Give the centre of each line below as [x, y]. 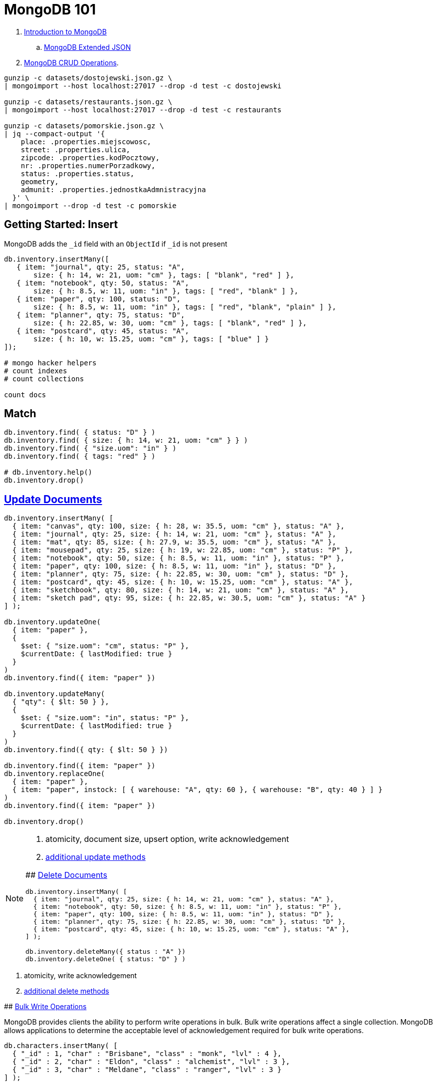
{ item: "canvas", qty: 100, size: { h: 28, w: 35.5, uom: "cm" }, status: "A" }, [178, 526]
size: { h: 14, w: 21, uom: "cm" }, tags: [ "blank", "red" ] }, [164, 275]
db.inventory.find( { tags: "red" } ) [80, 456]
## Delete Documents [66, 875]
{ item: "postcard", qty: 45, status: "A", [103, 331]
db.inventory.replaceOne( [55, 774]
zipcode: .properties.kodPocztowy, [90, 157]
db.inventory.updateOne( [52, 622]
